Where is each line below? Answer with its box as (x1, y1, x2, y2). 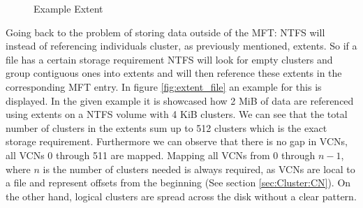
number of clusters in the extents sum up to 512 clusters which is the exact (6, 120, 327, 135)
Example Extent (34, 1, 103, 15)
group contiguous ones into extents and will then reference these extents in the (6, 66, 342, 80)
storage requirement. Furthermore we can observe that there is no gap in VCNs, (6, 134, 348, 149)
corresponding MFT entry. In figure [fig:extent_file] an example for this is (6, 79, 322, 94)
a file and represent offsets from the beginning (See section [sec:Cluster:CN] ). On (6, 175, 351, 190)
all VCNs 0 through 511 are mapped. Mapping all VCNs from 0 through (6, 147, 316, 162)
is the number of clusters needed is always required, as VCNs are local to (43, 161, 355, 176)
